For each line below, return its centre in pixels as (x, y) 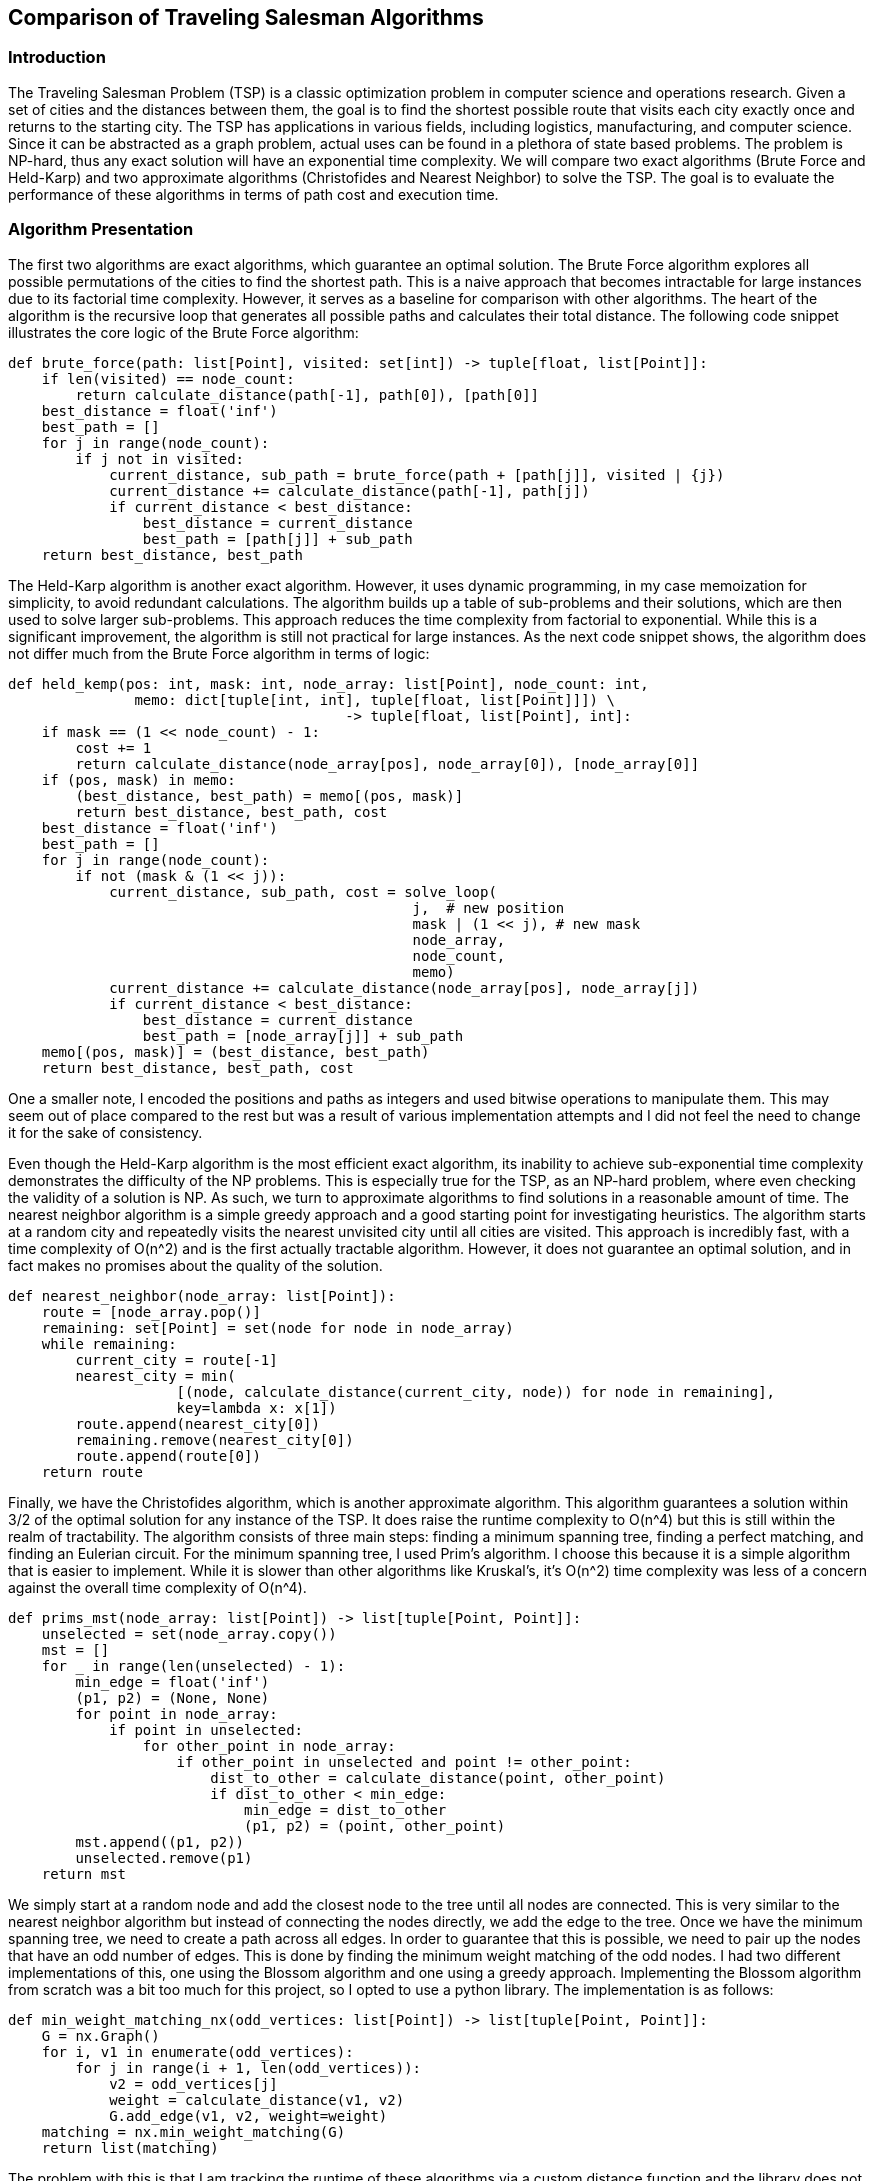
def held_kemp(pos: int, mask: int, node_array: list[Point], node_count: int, (328, 683)
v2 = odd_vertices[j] (193, 2083)
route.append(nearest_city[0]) (197, 1423)
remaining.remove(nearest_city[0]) (214, 1439)
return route (92, 1471)
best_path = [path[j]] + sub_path (277, 538)
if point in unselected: (206, 1729)
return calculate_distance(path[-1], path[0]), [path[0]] (307, 394)
